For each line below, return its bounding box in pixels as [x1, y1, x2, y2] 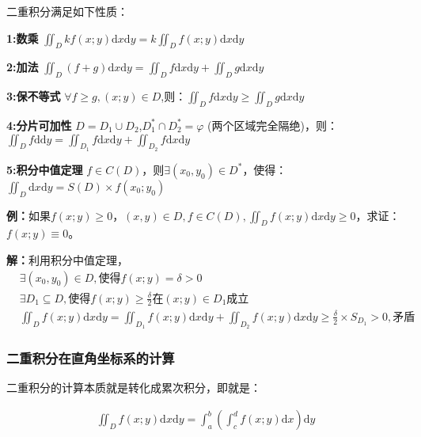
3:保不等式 [6, 88, 61, 104]
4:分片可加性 [6, 116, 72, 133]
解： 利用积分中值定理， [6, 251, 128, 268]
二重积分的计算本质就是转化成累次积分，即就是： [6, 379, 261, 396]
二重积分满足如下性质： [6, 3, 128, 19]
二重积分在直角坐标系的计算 [6, 348, 175, 368]
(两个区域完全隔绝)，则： [207, 116, 338, 133]
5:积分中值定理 [6, 161, 83, 177]
